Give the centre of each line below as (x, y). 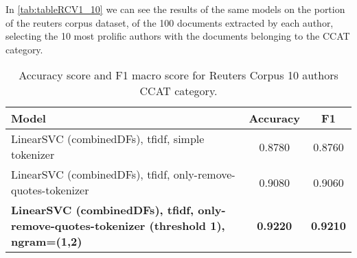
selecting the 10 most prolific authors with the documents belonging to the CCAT (178, 36)
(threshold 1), (187, 226)
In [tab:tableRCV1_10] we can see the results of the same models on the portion (175, 9)
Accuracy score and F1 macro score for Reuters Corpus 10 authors (178, 75)
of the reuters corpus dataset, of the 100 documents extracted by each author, (170, 22)
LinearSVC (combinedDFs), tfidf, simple (108, 139)
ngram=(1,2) (47, 242)
